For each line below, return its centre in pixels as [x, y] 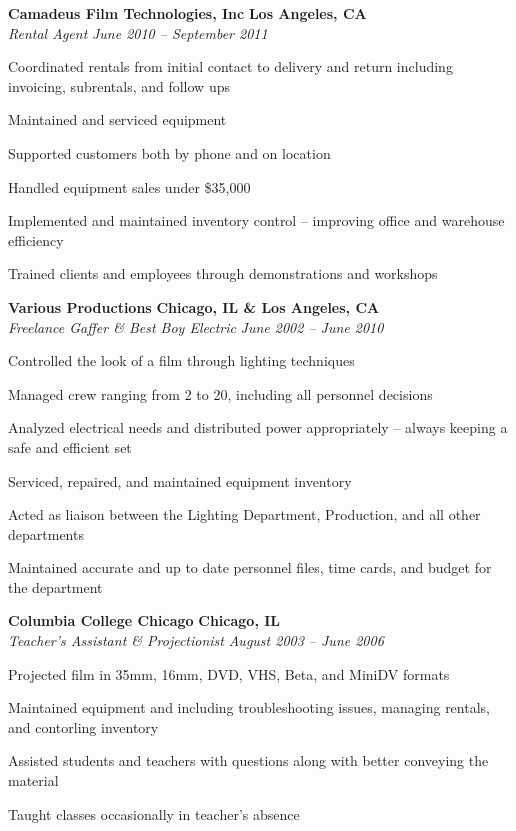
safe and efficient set [70, 446]
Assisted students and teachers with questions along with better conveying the [248, 760]
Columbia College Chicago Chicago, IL [144, 620]
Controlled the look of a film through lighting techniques [181, 360]
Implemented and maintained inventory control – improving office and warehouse [256, 220]
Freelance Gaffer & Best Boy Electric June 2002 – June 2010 [196, 326]
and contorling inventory [83, 726]
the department [55, 586]
